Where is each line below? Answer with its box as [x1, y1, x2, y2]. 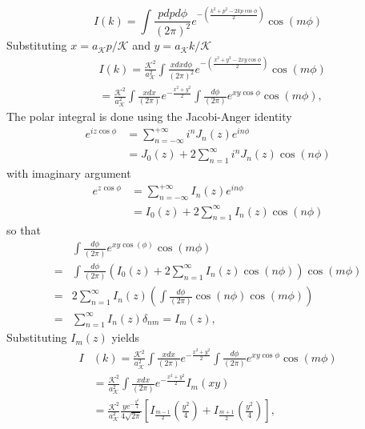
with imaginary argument [6, 165, 131, 182]
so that [6, 222, 41, 239]
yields [111, 329, 140, 346]
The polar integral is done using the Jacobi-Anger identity [6, 107, 292, 124]
